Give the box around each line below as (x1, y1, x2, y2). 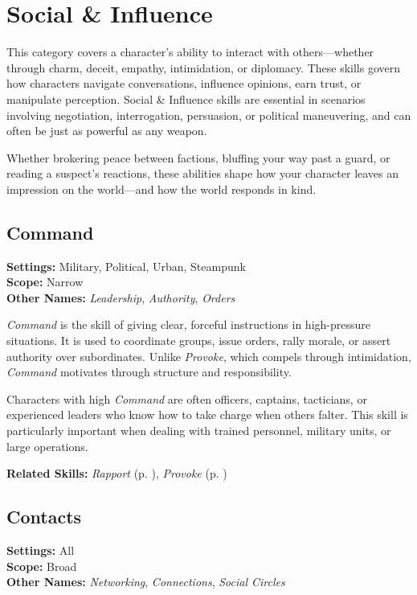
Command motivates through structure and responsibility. (6, 363, 292, 380)
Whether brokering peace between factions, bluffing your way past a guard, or (6, 149, 390, 166)
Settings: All (6, 542, 75, 558)
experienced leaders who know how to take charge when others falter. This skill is (6, 406, 408, 423)
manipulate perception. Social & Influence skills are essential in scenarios (6, 90, 366, 107)
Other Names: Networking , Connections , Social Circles (6, 573, 285, 590)
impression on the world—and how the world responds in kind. (6, 180, 317, 197)
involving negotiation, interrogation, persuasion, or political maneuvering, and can (6, 106, 411, 123)
